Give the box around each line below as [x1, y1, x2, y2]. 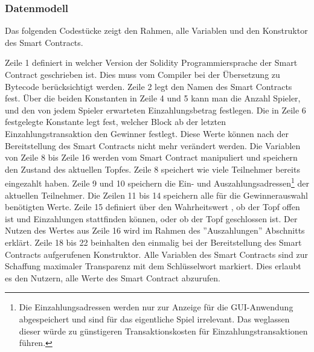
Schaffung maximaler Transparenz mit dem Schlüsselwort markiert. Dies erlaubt [5, 260, 301, 272]
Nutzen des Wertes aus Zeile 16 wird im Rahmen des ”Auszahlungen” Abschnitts [5, 224, 305, 237]
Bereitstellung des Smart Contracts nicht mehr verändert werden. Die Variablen [5, 139, 301, 152]
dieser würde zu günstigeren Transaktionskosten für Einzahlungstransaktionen [19, 324, 308, 337]
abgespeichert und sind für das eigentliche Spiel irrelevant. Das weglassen [19, 312, 290, 325]
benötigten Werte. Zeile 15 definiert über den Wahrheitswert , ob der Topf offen [5, 200, 300, 213]
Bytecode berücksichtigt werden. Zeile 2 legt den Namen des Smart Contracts [5, 80, 292, 92]
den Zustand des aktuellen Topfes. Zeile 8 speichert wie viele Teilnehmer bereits [5, 162, 300, 175]
